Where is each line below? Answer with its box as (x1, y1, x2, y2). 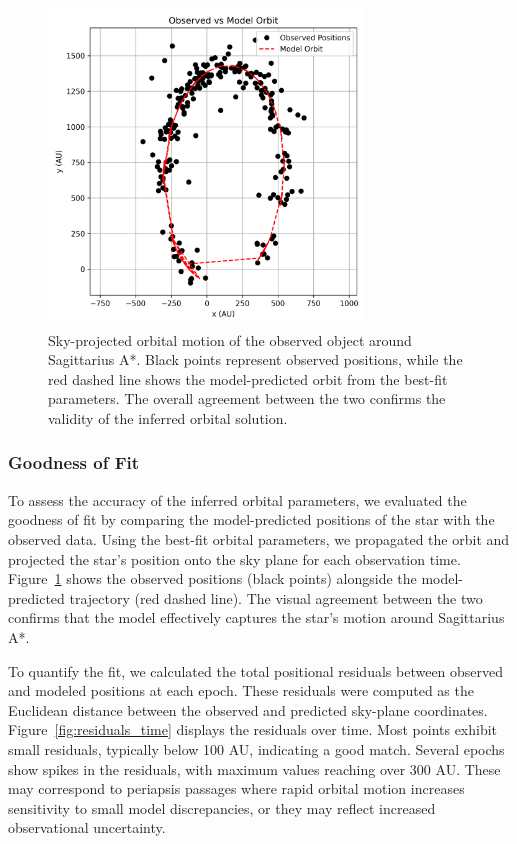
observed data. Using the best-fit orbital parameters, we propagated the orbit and (8, 528, 510, 549)
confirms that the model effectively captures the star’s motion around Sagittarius (8, 607, 505, 628)
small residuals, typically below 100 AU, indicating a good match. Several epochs (8, 738, 505, 759)
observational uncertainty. (8, 817, 166, 838)
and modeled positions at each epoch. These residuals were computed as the (8, 680, 474, 701)
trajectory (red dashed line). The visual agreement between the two (69, 587, 483, 608)
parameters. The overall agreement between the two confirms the (48, 388, 446, 409)
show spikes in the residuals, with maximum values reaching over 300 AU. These (8, 758, 501, 779)
